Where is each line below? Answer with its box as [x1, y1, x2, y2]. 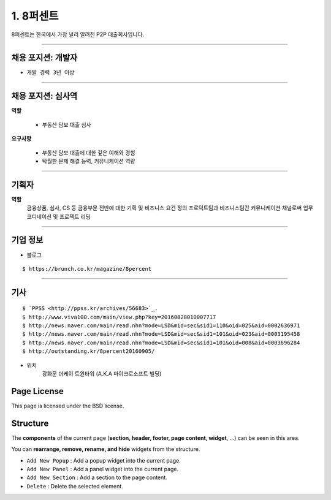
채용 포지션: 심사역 [11, 91, 78, 101]
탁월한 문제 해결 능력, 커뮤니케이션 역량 [42, 157, 135, 165]
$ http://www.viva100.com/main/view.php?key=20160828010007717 [22, 313, 216, 320]
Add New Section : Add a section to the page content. [26, 474, 168, 481]
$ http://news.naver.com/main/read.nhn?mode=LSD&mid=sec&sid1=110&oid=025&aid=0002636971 [22, 322, 300, 329]
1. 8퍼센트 [11, 9, 59, 23]
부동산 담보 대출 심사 [42, 121, 91, 128]
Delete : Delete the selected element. [26, 482, 124, 490]
